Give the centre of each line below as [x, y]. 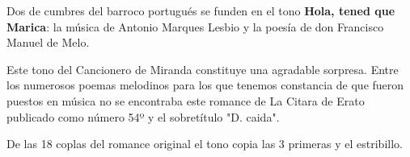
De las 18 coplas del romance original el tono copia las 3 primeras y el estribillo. [205, 144]
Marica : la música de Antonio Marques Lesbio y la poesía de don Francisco [195, 26]
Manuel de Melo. [48, 42]
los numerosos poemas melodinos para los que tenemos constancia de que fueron [205, 85]
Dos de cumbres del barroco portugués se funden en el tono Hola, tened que [201, 10]
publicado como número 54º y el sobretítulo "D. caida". [143, 116]
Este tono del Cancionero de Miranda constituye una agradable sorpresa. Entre [203, 69]
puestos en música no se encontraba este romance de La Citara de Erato [186, 100]
